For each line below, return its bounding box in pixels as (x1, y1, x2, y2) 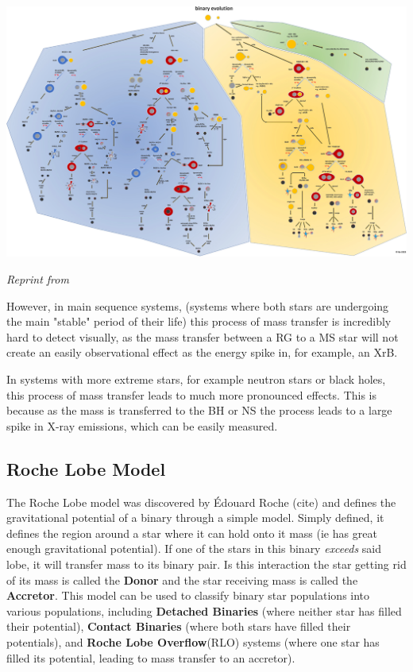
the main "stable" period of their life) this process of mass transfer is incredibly (6, 313, 392, 330)
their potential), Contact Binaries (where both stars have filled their (6, 618, 351, 635)
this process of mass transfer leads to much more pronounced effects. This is (6, 386, 377, 403)
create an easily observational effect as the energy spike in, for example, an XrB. (6, 344, 398, 361)
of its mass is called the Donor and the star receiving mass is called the (6, 571, 358, 588)
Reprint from (6, 271, 69, 288)
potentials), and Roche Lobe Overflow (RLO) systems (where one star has (6, 633, 380, 650)
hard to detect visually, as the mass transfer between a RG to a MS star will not (6, 328, 399, 345)
